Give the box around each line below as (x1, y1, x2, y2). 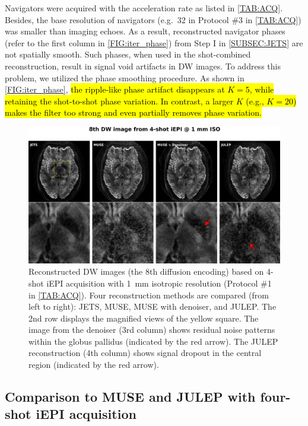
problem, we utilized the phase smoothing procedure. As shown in (5, 71, 245, 84)
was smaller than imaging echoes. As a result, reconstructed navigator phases (5, 25, 285, 37)
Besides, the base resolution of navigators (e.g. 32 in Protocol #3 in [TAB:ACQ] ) (5, 13, 301, 26)
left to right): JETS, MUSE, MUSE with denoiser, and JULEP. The (28, 300, 277, 313)
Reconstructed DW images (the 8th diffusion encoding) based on (28, 265, 264, 278)
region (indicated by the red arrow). (28, 358, 159, 371)
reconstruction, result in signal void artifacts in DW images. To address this (5, 59, 281, 72)
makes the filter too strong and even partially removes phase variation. (5, 106, 262, 119)
